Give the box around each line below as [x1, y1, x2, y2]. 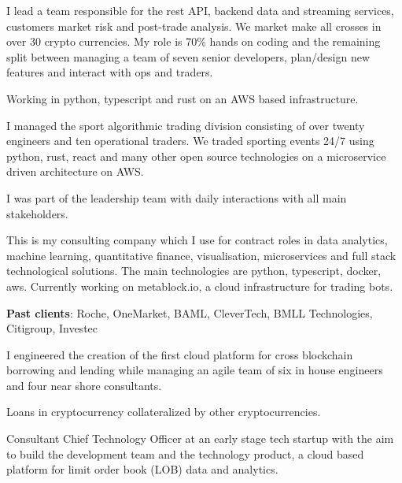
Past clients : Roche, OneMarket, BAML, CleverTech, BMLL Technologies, [6, 304, 373, 321]
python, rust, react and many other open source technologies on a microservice [6, 147, 386, 164]
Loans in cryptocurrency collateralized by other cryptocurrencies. [6, 403, 321, 420]
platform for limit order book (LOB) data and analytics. [6, 461, 278, 477]
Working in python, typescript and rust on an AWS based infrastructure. [6, 90, 359, 106]
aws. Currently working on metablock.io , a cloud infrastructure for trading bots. [6, 277, 393, 294]
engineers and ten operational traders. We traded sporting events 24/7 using [6, 132, 374, 149]
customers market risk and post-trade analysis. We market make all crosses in [6, 17, 382, 34]
